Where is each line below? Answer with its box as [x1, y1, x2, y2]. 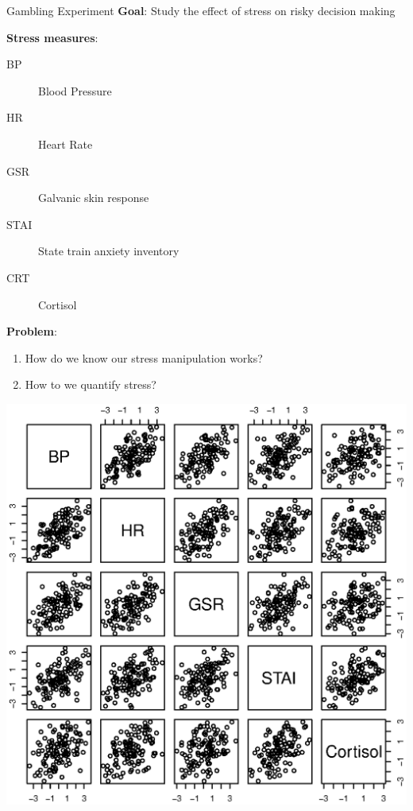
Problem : [6, 323, 57, 340]
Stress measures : [6, 29, 98, 45]
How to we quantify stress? [25, 376, 156, 393]
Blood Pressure [38, 82, 112, 99]
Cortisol [38, 296, 77, 312]
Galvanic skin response [38, 189, 149, 206]
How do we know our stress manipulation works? [25, 349, 263, 366]
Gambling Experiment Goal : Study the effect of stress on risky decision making [6, 2, 396, 18]
